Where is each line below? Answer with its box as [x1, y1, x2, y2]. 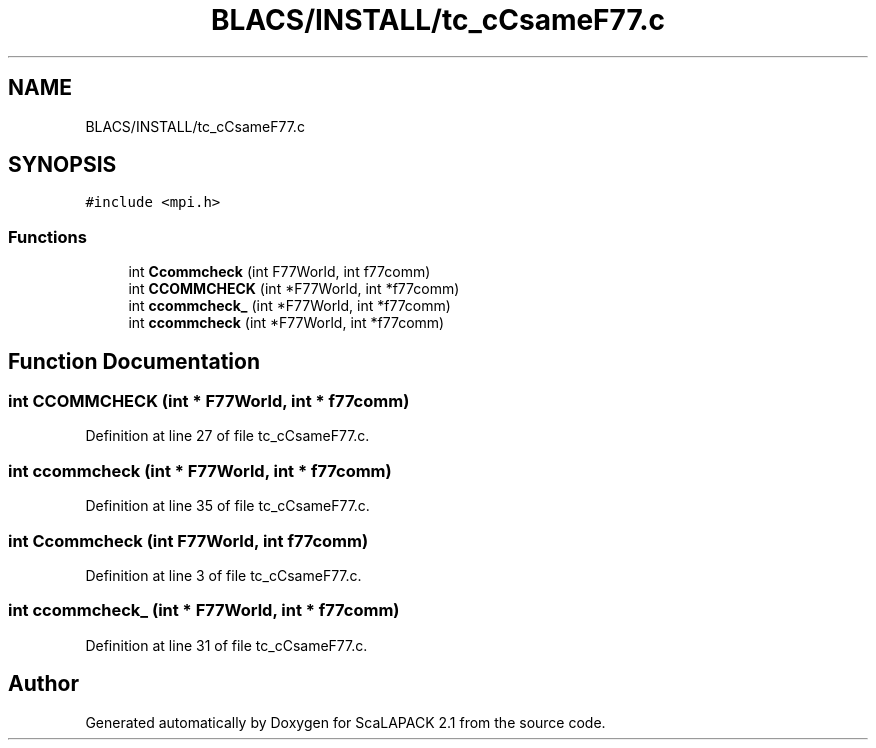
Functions [8, 226, 87, 247]
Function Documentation [8, 348, 260, 374]
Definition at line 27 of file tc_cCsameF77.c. [85, 427, 370, 445]
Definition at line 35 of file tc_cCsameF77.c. [85, 497, 370, 515]
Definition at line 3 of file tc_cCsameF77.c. [85, 566, 362, 584]
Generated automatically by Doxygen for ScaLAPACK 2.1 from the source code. [85, 713, 606, 731]
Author [8, 671, 79, 697]
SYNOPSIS [8, 152, 117, 178]
